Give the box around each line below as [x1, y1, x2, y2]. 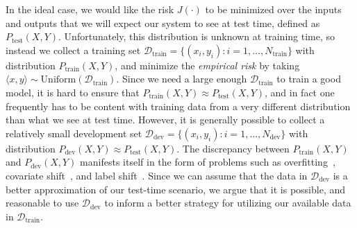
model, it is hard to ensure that [6, 85, 140, 99]
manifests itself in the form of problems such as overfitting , [80, 155, 335, 169]
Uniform [40, 75, 76, 85]
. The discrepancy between [176, 141, 290, 155]
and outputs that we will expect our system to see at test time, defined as [6, 15, 320, 30]
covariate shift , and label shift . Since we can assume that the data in [6, 168, 308, 182]
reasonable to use [6, 195, 79, 210]
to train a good [276, 71, 341, 86]
